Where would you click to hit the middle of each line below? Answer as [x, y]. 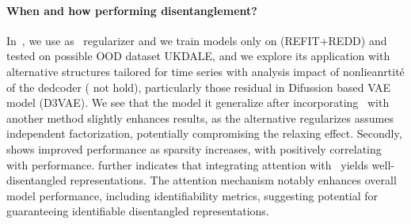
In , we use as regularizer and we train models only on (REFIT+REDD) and [197, 40]
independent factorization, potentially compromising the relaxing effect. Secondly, [204, 133]
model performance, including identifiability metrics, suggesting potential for [192, 195]
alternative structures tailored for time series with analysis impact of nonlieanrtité [205, 71]
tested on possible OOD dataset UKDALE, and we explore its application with [198, 56]
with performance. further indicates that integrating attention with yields [187, 164]
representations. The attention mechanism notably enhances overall [233, 180]
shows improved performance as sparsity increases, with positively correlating [194, 148]
